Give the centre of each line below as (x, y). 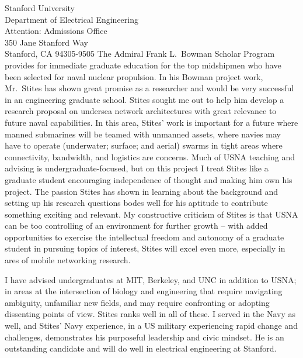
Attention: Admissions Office (56, 31)
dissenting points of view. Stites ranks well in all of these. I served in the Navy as (150, 314)
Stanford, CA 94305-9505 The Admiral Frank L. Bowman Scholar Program (140, 54)
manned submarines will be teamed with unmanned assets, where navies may (143, 134)
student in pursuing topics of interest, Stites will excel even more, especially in (145, 248)
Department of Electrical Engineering (72, 19)
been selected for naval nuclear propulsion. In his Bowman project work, (134, 76)
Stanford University (40, 8)
